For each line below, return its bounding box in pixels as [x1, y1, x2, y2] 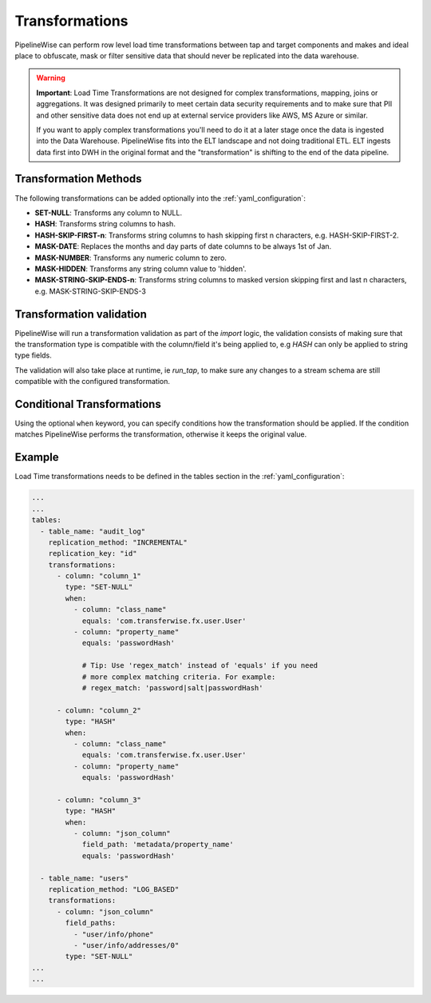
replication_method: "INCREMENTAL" [48, 537, 188, 547]
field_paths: [65, 918, 117, 928]
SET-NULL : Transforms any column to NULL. [34, 208, 183, 218]
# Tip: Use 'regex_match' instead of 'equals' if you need [81, 661, 318, 670]
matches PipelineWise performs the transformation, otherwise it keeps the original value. [14, 430, 307, 439]
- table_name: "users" [40, 873, 129, 883]
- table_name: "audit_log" [40, 526, 146, 536]
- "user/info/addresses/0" [73, 941, 180, 949]
